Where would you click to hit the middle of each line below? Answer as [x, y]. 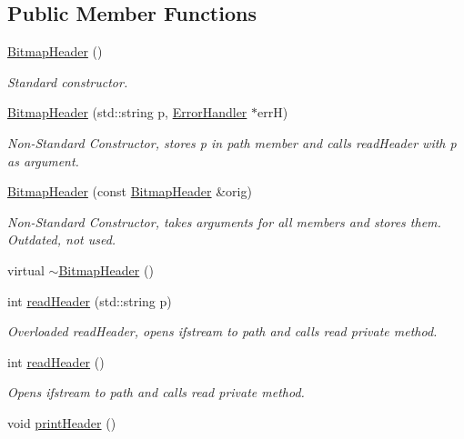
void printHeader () [62, 422]
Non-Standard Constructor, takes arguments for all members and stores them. [224, 221]
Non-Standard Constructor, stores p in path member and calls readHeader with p [232, 142]
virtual [26, 269]
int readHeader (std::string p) [90, 300]
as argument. [43, 160]
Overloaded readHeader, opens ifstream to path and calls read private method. [222, 331]
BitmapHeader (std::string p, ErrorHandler [127, 112]
